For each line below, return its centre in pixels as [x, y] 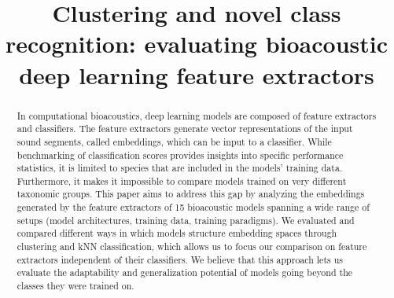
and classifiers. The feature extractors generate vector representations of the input [185, 129]
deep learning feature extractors [197, 74]
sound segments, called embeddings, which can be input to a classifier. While [174, 141]
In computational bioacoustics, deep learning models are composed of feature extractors [197, 115]
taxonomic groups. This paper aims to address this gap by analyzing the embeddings [191, 194]
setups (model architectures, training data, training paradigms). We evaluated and [186, 220]
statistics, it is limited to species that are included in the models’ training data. [180, 168]
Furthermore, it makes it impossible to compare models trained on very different [182, 180]
